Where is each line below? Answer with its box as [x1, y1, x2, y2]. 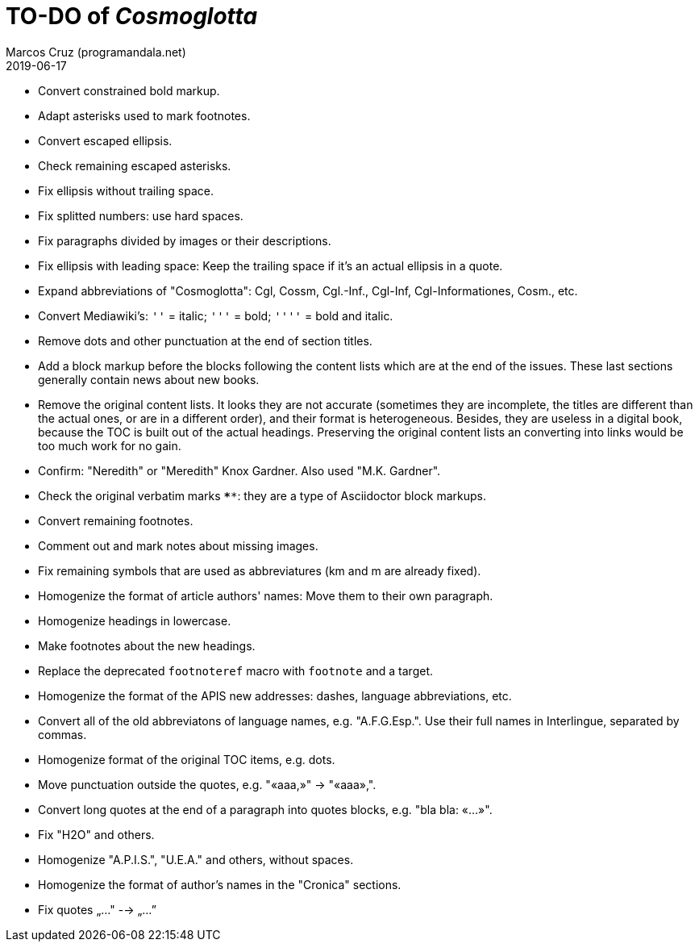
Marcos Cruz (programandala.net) [6, 44, 186, 59]
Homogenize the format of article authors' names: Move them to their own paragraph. [38, 588, 493, 603]
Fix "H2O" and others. [38, 827, 155, 842]
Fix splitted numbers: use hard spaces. [38, 208, 243, 223]
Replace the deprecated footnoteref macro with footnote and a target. [38, 663, 433, 678]
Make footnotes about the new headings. [38, 638, 256, 653]
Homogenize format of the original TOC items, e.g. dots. [38, 752, 335, 766]
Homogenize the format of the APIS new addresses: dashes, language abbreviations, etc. [38, 688, 512, 703]
